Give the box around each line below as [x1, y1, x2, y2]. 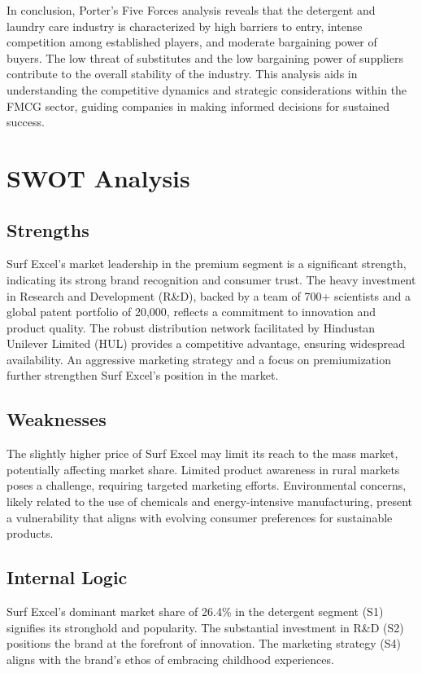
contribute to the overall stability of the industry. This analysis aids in [7, 65, 358, 82]
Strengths [7, 217, 89, 242]
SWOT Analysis [7, 161, 190, 194]
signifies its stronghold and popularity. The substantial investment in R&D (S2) [7, 618, 404, 636]
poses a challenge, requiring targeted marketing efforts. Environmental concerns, [7, 477, 407, 494]
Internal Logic [7, 565, 128, 590]
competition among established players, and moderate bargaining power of [7, 33, 377, 51]
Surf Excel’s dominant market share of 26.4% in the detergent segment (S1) [7, 603, 384, 620]
